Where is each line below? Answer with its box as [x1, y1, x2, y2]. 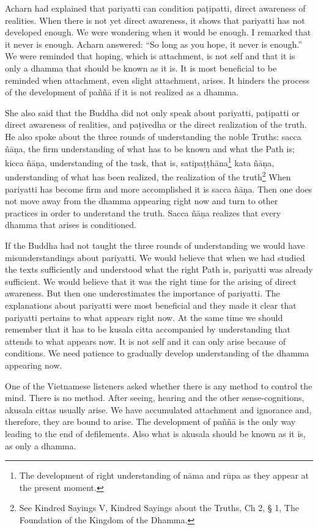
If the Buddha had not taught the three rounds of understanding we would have [5, 239, 305, 251]
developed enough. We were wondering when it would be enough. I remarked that [5, 26, 311, 39]
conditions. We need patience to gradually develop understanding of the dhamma [5, 347, 309, 359]
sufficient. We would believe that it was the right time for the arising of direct [5, 274, 297, 287]
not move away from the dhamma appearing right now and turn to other [5, 194, 278, 207]
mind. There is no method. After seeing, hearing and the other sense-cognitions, [5, 391, 305, 404]
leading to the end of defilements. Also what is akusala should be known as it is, [5, 427, 306, 440]
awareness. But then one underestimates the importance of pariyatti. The [5, 287, 280, 300]
